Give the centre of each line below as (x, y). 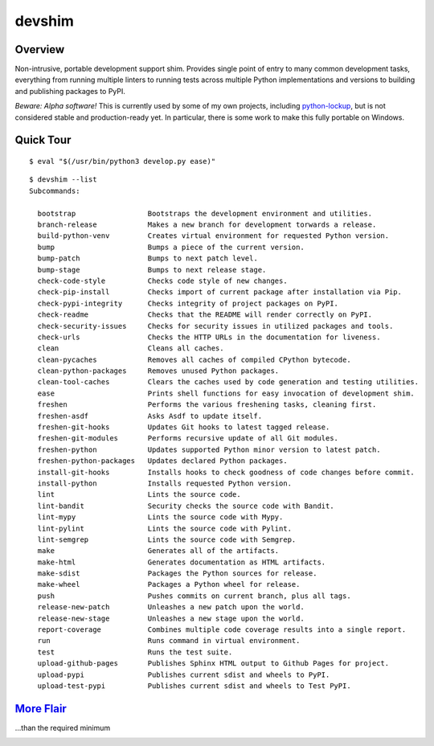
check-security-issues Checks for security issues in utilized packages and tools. (215, 326)
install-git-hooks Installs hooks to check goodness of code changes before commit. (226, 472)
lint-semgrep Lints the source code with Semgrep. (167, 539)
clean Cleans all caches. (131, 348)
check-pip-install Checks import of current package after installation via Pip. (219, 292)
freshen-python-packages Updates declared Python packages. (163, 461)
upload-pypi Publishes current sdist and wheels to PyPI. (184, 674)
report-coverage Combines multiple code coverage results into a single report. (222, 630)
